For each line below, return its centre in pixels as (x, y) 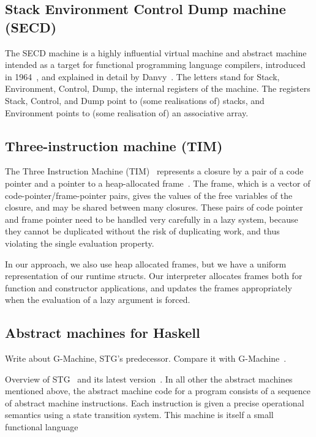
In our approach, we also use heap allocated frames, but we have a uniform (146, 263)
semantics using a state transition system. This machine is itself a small (139, 415)
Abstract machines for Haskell (103, 333)
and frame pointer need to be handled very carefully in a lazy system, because (152, 219)
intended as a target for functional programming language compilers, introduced (155, 65)
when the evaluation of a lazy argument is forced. (98, 300)
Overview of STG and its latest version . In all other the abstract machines (149, 379)
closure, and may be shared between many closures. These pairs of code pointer (154, 207)
